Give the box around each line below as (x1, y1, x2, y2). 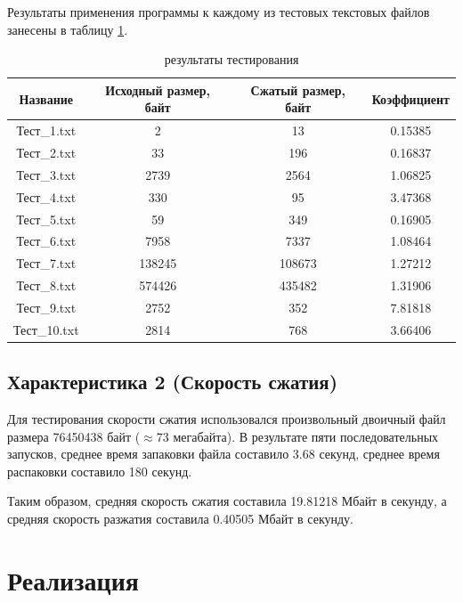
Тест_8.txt (16, 276, 77, 295)
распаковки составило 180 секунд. (7, 461, 192, 480)
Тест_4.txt (16, 187, 77, 206)
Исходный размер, (105, 80, 211, 99)
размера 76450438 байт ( (7, 427, 141, 445)
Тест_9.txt (16, 297, 77, 316)
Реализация (7, 561, 139, 598)
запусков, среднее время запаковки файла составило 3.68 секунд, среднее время (7, 444, 440, 463)
